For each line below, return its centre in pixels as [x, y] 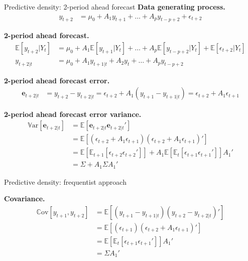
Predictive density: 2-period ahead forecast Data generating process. [115, 7]
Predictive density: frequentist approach [65, 181]
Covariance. [25, 199]
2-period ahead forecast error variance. [73, 114]
